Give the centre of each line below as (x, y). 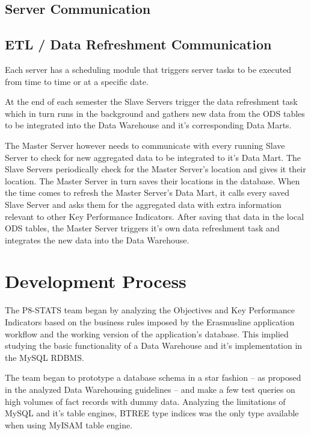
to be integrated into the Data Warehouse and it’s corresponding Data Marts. (148, 125)
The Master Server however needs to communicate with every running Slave (145, 145)
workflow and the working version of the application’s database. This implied (147, 333)
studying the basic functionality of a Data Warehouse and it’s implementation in (154, 346)
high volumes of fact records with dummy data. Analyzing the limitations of (145, 401)
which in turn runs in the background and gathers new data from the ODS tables (155, 113)
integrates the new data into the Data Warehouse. (97, 239)
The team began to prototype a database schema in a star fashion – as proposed (153, 377)
